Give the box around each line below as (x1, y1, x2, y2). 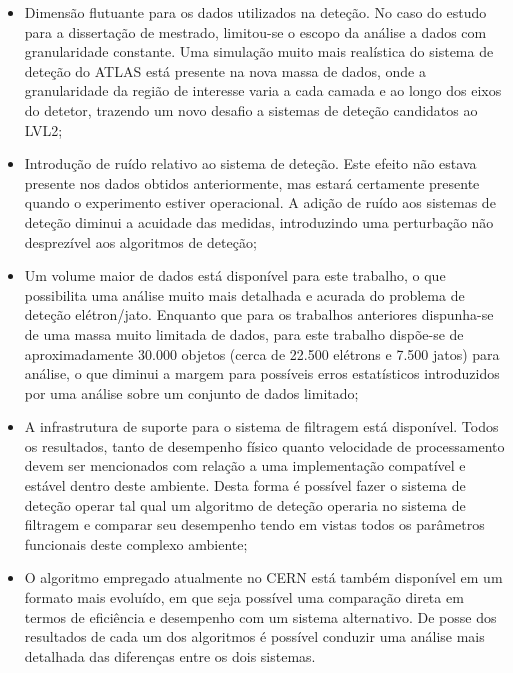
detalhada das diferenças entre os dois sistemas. (24, 645, 316, 666)
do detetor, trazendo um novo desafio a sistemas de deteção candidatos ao (24, 99, 478, 120)
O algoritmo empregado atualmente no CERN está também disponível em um (24, 567, 503, 588)
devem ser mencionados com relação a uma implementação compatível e (24, 455, 466, 476)
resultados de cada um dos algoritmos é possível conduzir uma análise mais (24, 626, 485, 647)
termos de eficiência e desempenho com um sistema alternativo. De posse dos (24, 606, 497, 627)
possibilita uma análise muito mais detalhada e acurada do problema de (24, 284, 465, 305)
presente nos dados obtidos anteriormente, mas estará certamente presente (24, 172, 480, 193)
